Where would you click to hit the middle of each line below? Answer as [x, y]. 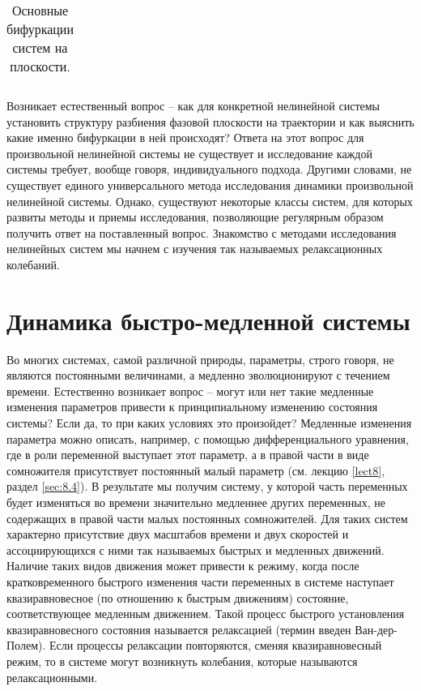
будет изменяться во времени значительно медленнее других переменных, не [196, 502]
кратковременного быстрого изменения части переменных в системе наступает [200, 581]
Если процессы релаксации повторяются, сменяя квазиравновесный [215, 645]
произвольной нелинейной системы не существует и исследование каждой [189, 153]
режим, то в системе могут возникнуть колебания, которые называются [182, 661]
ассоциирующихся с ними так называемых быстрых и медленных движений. [196, 549]
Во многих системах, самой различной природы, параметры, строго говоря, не [200, 359]
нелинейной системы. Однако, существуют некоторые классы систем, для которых [210, 201]
